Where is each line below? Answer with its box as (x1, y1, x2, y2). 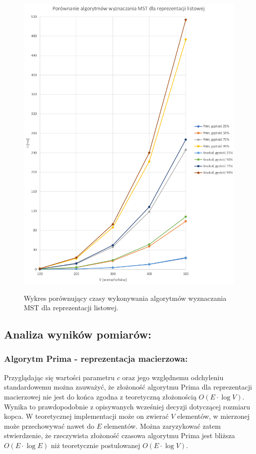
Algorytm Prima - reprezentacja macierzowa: (4, 352, 188, 365)
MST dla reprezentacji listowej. (24, 302, 119, 313)
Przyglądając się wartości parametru (4, 372, 115, 382)
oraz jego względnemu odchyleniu (122, 372, 224, 382)
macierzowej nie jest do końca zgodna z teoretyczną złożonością (4, 391, 196, 401)
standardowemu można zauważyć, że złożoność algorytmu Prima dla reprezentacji (4, 382, 252, 392)
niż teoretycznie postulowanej (51, 440, 140, 450)
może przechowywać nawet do (4, 420, 94, 431)
